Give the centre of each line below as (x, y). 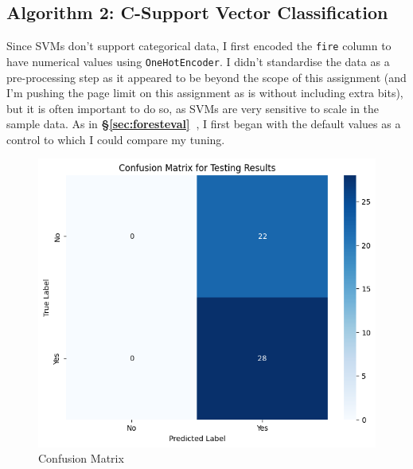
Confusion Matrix (81, 458)
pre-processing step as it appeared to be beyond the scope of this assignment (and (206, 77)
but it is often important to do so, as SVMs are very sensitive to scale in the (193, 108)
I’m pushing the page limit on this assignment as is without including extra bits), (205, 93)
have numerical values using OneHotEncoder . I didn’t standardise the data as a (198, 61)
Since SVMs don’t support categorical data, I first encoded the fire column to (199, 46)
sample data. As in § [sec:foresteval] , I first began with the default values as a (204, 124)
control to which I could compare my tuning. (116, 139)
